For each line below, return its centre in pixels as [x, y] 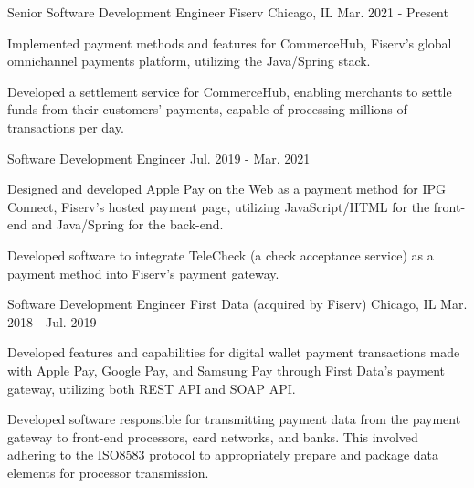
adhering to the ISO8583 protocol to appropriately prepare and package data [223, 455]
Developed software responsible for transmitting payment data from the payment [234, 419]
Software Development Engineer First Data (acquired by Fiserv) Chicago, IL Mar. [237, 304]
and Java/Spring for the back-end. [127, 224]
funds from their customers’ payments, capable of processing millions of [207, 109]
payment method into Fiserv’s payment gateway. [143, 273]
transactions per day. [66, 127]
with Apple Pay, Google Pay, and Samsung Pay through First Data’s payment [226, 370]
